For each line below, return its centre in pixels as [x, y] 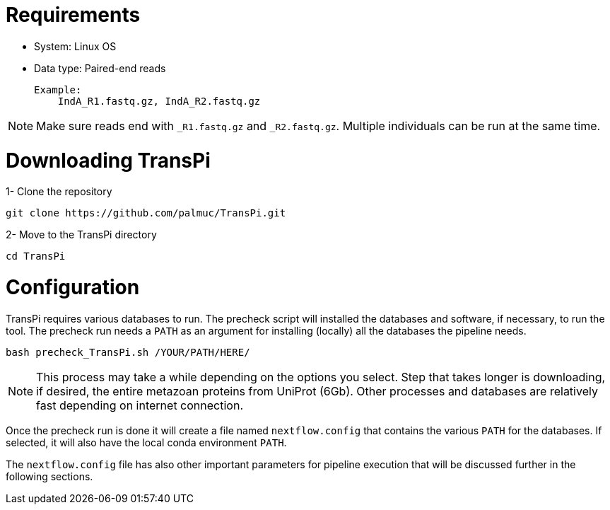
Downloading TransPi [108, 160]
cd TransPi [36, 256]
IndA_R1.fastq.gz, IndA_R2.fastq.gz [159, 101]
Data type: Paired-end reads [100, 68]
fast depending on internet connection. [140, 405]
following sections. [49, 476]
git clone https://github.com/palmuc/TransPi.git [146, 213]
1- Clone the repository [59, 192]
